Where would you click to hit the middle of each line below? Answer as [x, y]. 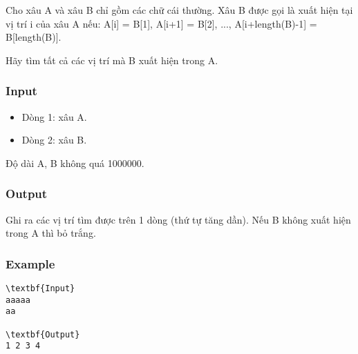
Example [30, 263]
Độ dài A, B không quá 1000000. [75, 163]
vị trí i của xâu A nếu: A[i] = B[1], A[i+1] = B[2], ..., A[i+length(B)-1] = [161, 23]
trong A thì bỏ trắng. [51, 233]
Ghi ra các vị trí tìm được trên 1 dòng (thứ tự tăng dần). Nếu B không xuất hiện [178, 219]
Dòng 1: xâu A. [54, 116]
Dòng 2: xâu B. [54, 140]
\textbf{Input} [40, 288]
